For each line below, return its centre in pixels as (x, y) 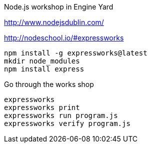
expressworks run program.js (61, 115)
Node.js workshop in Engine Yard (59, 7)
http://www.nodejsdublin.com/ (54, 22)
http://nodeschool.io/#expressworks (64, 38)
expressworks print (42, 107)
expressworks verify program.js (67, 123)
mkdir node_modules (42, 61)
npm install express (44, 69)
